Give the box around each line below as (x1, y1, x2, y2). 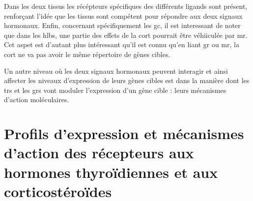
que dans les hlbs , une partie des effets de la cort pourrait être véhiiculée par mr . (4, 29, 248, 40)
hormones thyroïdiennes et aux (4, 162, 218, 182)
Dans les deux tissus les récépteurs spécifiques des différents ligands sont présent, (4, 1, 248, 11)
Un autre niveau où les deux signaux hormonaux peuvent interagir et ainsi (4, 65, 228, 76)
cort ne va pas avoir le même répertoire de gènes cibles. (4, 49, 170, 59)
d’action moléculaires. (4, 94, 69, 105)
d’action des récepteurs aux (4, 143, 194, 163)
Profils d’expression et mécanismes (4, 123, 244, 144)
